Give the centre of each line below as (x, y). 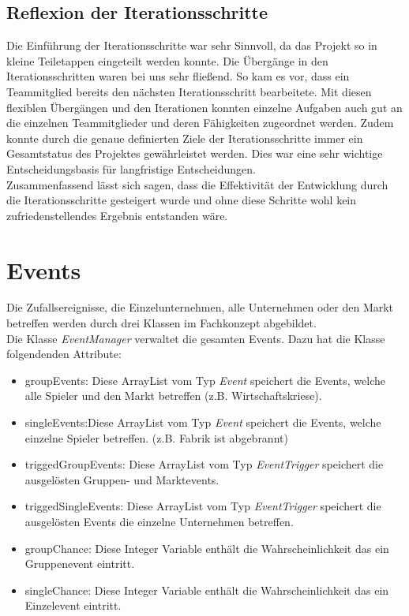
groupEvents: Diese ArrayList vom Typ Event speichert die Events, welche (205, 380)
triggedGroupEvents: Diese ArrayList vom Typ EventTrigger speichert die (204, 464)
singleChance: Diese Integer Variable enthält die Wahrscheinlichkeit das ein (207, 590)
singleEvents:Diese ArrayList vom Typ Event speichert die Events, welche (203, 422)
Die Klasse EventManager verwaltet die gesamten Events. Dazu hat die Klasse (196, 338)
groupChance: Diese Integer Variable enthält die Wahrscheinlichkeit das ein (207, 548)
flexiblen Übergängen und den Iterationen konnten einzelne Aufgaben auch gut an (204, 107)
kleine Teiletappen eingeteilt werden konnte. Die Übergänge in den (167, 60)
